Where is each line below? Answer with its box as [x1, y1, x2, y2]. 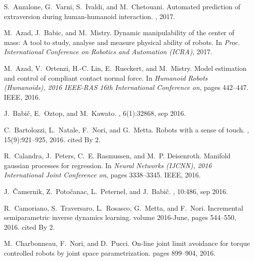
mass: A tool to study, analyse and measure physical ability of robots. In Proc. [4, 37, 240, 47]
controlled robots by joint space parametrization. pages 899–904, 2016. [4, 247, 216, 258]
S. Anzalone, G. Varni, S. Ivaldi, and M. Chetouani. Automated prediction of [4, 1, 241, 11]
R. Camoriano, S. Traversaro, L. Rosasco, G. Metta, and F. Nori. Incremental [4, 202, 243, 213]
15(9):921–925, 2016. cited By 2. [4, 134, 101, 144]
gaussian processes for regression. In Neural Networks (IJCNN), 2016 [4, 160, 212, 170]
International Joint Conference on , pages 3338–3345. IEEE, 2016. [4, 170, 201, 180]
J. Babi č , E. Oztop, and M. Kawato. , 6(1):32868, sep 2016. [4, 108, 186, 118]
